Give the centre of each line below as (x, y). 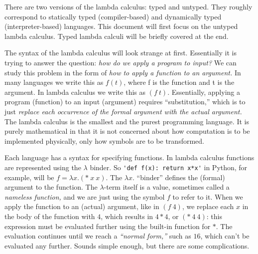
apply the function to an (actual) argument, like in (82, 206)
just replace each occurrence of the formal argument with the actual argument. (123, 111)
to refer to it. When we (208, 196)
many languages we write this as (54, 82)
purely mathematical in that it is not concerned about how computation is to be (127, 131)
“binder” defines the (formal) (181, 177)
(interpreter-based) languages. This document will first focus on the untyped (121, 26)
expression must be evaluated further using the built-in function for (108, 226)
